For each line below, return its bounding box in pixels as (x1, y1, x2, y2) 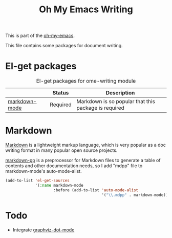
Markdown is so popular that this (76, 98, 155, 105)
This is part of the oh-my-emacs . (5, 32, 75, 39)
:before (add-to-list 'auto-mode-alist (53, 187, 139, 193)
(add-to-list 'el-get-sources (5, 178, 70, 183)
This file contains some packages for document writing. (5, 43, 123, 49)
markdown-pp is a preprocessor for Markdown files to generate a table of (5, 157, 161, 164)
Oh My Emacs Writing (39, 4, 133, 15)
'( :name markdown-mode (35, 183, 83, 188)
